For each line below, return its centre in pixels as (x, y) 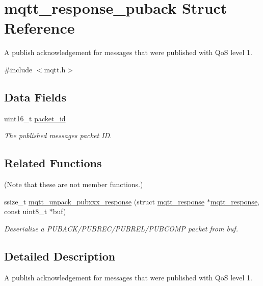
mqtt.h (55, 69)
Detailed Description (60, 256)
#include (18, 69)
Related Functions (53, 163)
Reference (40, 28)
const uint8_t (26, 211)
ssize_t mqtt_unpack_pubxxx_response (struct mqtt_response (104, 201)
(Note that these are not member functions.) (74, 184)
